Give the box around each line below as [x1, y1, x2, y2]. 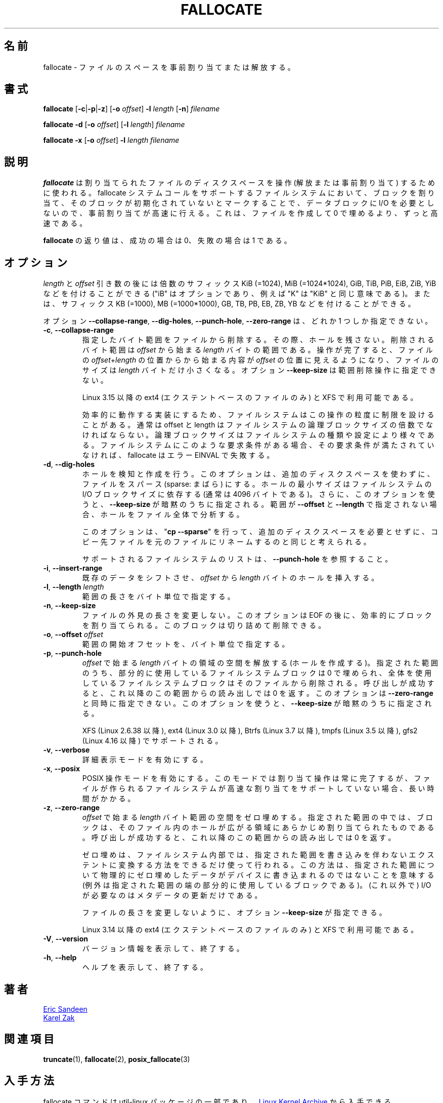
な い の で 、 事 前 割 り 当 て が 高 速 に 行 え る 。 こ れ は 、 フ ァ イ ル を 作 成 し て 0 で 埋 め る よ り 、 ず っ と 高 [43, 209, 438, 218]
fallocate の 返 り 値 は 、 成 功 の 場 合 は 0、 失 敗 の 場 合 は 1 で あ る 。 [43, 236, 291, 245]
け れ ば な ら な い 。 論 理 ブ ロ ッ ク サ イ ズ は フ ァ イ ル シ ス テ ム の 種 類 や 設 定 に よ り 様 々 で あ [82, 430, 434, 440]
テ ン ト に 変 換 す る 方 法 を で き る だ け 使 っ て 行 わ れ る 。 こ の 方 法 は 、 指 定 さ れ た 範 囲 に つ [82, 860, 434, 870]
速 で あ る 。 [43, 219, 87, 228]
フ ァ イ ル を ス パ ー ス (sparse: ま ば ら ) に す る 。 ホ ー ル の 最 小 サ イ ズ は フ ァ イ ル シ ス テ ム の [82, 480, 432, 489]
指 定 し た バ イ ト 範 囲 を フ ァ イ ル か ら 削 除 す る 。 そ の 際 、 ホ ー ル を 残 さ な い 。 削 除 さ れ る [82, 335, 434, 344]
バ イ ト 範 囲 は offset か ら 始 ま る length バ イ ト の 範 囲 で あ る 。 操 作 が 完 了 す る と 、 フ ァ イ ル [82, 345, 433, 354]
